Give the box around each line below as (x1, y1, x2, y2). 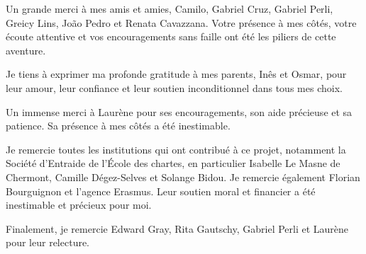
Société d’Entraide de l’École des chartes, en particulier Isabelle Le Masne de (6, 156, 340, 171)
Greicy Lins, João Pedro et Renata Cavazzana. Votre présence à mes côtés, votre (6, 15, 357, 30)
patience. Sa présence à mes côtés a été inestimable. (6, 118, 231, 133)
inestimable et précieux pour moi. (6, 197, 152, 212)
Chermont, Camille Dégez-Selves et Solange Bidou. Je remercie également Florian (6, 169, 360, 184)
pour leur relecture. (6, 235, 90, 250)
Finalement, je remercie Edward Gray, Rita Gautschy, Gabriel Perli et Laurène (6, 221, 349, 236)
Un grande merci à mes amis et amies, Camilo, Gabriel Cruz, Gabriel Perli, (6, 1, 333, 16)
